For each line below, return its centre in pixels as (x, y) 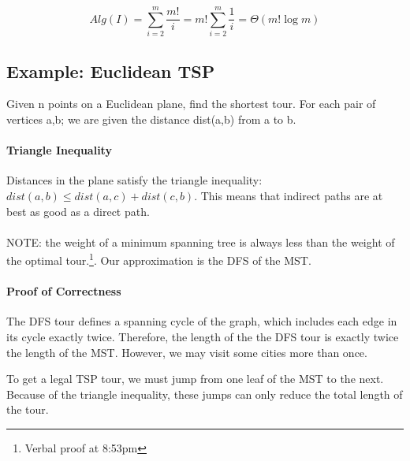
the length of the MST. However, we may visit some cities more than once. (187, 352)
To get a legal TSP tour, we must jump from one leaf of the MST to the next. (195, 379)
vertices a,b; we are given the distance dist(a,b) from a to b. (151, 119)
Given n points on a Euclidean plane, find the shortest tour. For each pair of (191, 104)
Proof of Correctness (64, 291)
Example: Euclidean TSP (111, 71)
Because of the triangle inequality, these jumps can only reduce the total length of (205, 394)
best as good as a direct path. (78, 211)
